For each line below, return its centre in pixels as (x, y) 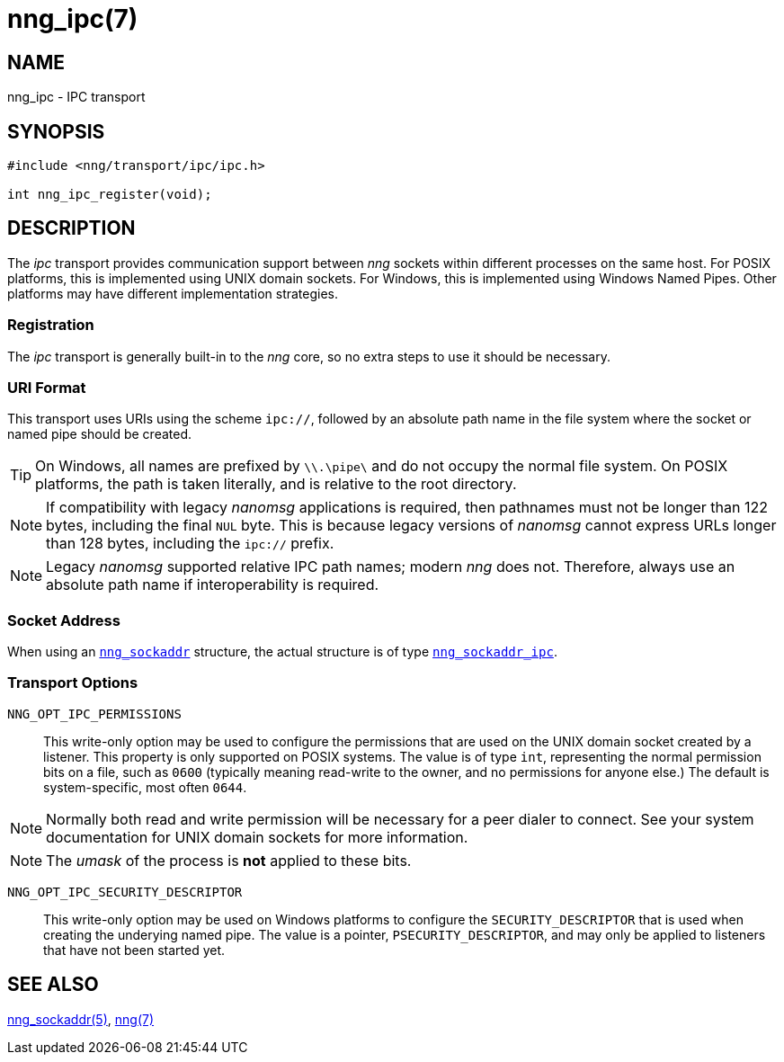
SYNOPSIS (56, 131)
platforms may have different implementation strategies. (173, 293)
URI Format (47, 387)
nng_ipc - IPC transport (76, 97)
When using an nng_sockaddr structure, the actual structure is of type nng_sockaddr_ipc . (282, 652)
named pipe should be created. (100, 434)
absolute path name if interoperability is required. (213, 585)
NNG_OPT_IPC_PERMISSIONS (94, 714)
